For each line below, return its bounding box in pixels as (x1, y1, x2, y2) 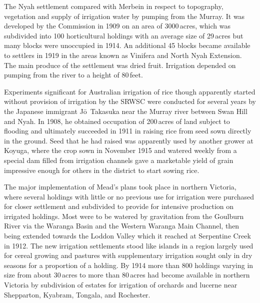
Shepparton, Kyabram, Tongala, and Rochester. (4, 289, 150, 299)
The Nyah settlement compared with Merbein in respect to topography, (4, 1, 223, 11)
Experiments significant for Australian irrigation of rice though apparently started (4, 86, 255, 96)
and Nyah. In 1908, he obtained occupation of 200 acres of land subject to (4, 115, 230, 126)
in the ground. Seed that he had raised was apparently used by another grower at (4, 135, 253, 145)
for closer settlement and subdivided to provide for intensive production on (4, 201, 234, 211)
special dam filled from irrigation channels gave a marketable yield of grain (4, 154, 233, 165)
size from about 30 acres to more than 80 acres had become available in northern (4, 269, 250, 280)
